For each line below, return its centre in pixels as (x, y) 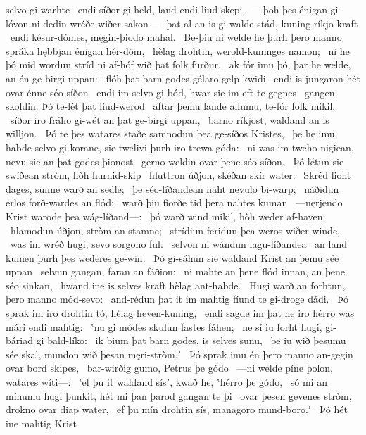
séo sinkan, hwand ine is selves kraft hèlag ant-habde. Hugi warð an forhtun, (176, 285)
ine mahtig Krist (41, 423)
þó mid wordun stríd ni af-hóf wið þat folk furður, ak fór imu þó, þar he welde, (178, 64)
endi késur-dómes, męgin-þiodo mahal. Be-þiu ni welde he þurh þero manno (176, 37)
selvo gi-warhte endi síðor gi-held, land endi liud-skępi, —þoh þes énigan (166, 9)
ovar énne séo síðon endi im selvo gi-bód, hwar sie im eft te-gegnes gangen (170, 92)
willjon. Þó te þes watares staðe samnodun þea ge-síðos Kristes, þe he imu (170, 133)
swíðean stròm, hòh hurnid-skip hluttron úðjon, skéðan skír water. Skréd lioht (178, 175)
